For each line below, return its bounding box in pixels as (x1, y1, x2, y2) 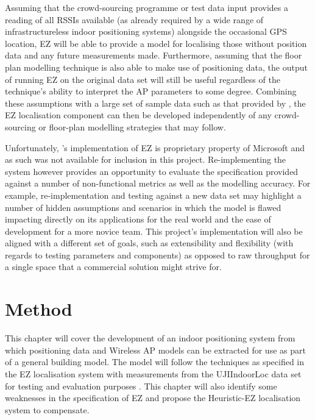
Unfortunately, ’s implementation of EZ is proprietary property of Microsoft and (5, 141, 305, 154)
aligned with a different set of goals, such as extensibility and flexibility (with (5, 237, 294, 249)
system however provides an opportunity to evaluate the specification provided (5, 165, 299, 177)
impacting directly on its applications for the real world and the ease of (5, 213, 271, 226)
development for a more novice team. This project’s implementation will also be (5, 224, 303, 237)
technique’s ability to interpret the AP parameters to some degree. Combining (5, 85, 297, 98)
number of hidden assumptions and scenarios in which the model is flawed (5, 201, 281, 213)
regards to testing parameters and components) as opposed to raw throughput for (5, 248, 310, 261)
